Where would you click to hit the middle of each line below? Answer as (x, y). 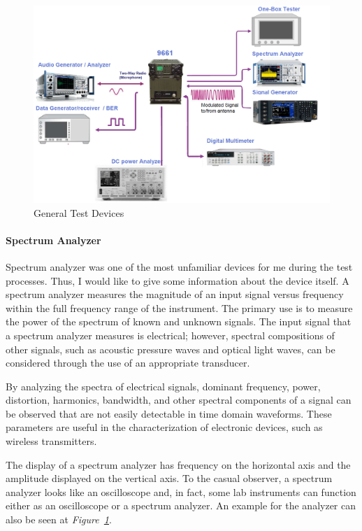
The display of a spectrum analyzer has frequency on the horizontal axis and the (178, 464)
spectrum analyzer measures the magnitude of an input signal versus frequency (175, 294)
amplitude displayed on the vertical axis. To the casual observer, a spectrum (169, 478)
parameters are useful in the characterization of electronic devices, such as (164, 427)
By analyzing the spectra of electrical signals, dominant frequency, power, (163, 386)
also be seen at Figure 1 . (59, 519)
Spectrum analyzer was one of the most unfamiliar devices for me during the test (179, 266)
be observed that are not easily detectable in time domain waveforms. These (169, 413)
